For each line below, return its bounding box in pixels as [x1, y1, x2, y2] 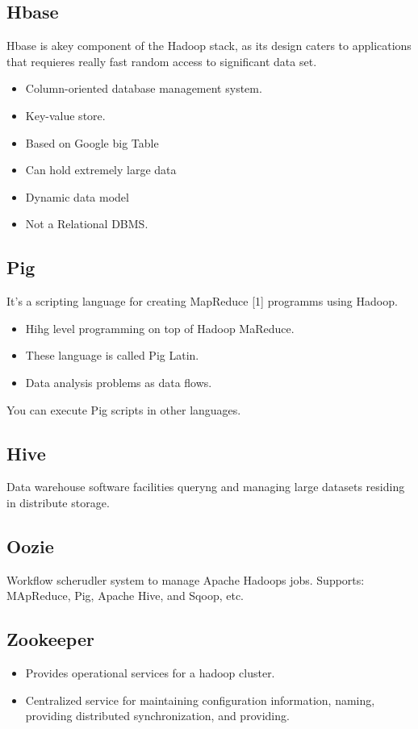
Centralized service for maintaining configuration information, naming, [25, 691, 375, 708]
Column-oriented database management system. [25, 80, 262, 97]
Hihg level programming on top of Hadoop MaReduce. [25, 319, 295, 336]
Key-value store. [25, 106, 106, 123]
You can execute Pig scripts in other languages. [6, 401, 241, 418]
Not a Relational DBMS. [25, 215, 148, 232]
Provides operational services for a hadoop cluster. [25, 664, 275, 681]
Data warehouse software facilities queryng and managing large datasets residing [6, 478, 405, 495]
